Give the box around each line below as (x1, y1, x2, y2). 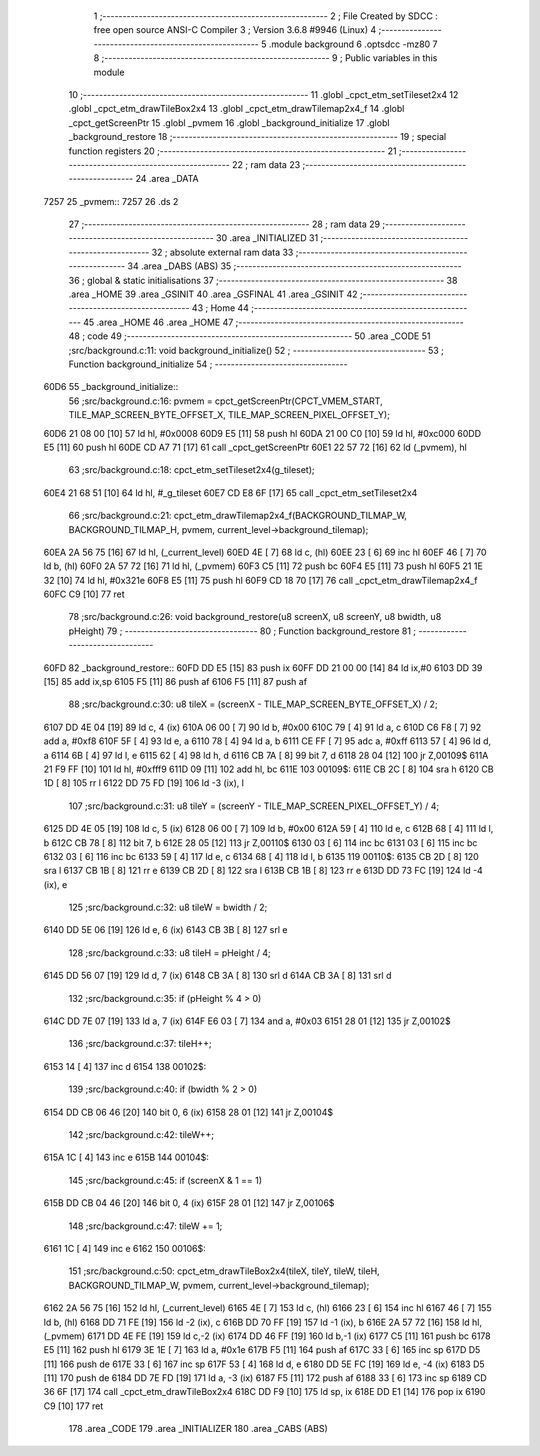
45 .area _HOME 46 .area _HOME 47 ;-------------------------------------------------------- (83, 316, 464, 328)
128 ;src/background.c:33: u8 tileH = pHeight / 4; (68, 946, 272, 959)
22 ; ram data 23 (231, 158, 301, 170)
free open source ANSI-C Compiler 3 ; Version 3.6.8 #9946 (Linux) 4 (93, 24, 377, 36)
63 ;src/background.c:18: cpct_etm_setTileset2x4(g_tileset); (68, 464, 315, 476)
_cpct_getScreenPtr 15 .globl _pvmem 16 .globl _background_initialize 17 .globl (68, 116, 390, 129)
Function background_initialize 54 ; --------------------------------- (68, 358, 349, 370)
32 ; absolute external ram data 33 (151, 246, 294, 258)
